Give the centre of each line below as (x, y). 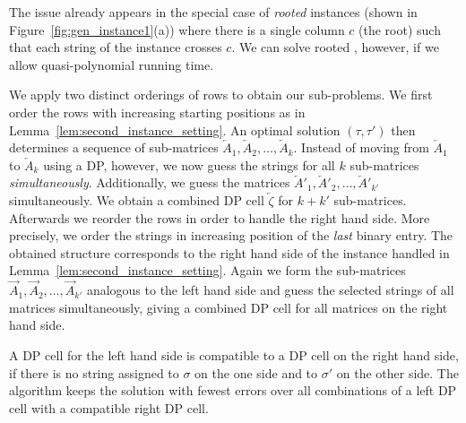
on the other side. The (397, 372)
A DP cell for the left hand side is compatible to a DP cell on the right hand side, (234, 354)
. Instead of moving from (361, 147)
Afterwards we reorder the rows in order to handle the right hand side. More (220, 217)
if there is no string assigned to (94, 372)
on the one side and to (256, 372)
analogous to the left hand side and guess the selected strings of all (270, 290)
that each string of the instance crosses (116, 47)
